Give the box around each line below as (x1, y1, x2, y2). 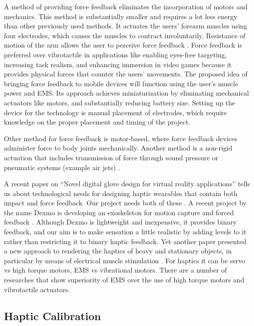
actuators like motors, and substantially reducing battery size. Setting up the (4, 97, 235, 107)
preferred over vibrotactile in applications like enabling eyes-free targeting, (4, 49, 227, 59)
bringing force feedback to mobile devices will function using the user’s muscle (4, 78, 238, 88)
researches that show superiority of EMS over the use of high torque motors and (4, 275, 244, 285)
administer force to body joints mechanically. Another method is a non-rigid (4, 143, 232, 153)
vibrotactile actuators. (4, 284, 70, 294)
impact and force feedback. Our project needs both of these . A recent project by (4, 198, 247, 208)
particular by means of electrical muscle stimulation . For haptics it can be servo (4, 255, 246, 265)
